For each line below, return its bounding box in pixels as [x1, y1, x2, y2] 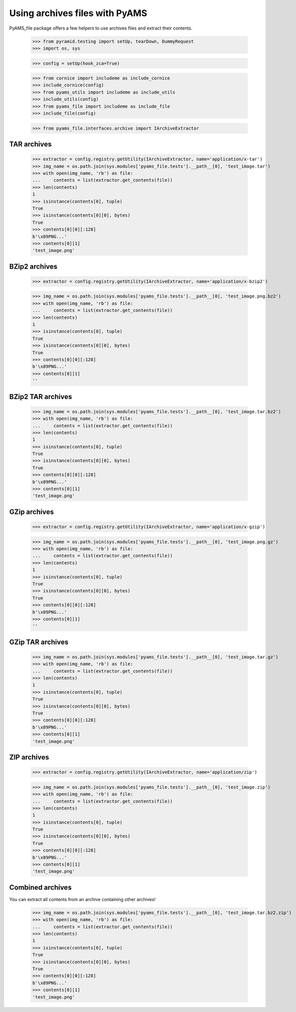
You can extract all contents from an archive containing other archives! [9, 896, 156, 902]
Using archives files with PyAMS [9, 8, 147, 19]
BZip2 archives [9, 262, 58, 271]
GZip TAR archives [9, 638, 69, 646]
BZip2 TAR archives [9, 392, 72, 401]
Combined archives [9, 883, 72, 892]
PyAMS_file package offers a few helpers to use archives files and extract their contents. [9, 25, 193, 31]
